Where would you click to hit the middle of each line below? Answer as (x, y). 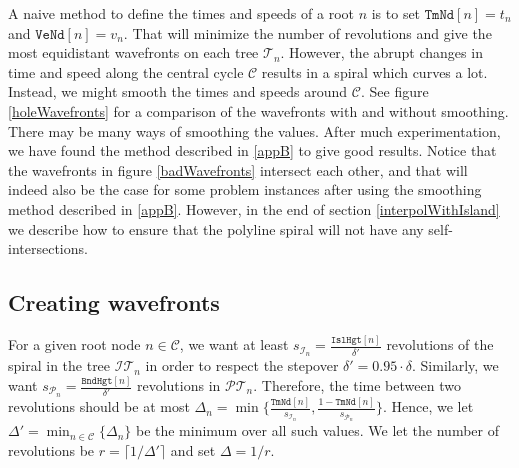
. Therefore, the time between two (357, 385)
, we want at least (234, 344)
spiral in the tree (59, 365)
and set (193, 449)
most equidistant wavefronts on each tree (133, 52)
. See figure (394, 91)
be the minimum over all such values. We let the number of (317, 430)
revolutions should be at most (99, 406)
